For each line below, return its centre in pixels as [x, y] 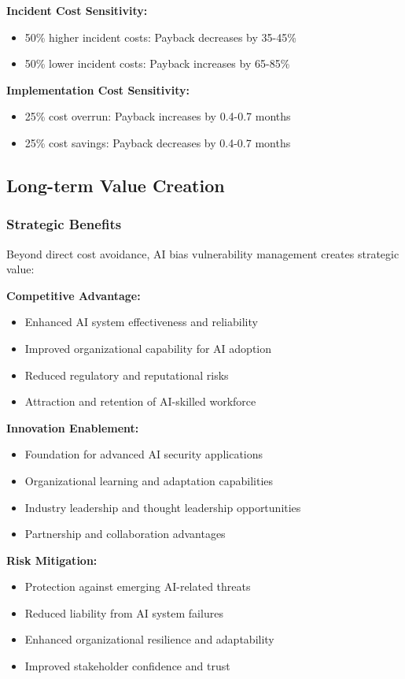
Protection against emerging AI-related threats [138, 586]
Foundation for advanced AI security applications [144, 454]
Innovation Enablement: [73, 427]
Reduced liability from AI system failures [124, 612]
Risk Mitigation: [52, 560]
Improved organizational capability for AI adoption [148, 348]
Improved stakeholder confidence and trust [127, 666]
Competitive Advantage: [74, 295]
